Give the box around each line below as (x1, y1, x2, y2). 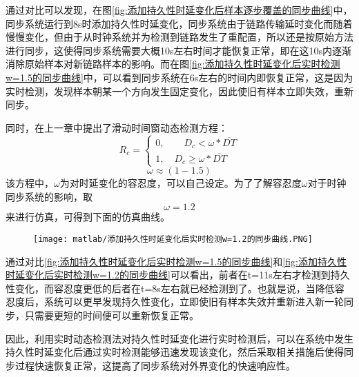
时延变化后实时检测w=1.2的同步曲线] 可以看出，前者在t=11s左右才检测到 (6, 267, 331, 282)
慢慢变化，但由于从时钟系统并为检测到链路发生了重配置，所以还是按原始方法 (6, 30, 353, 44)
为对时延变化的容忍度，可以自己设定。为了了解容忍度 (59, 176, 302, 190)
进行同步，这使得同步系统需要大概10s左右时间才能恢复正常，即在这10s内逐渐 (6, 43, 352, 57)
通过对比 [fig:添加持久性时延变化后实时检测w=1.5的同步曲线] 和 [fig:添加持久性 (6, 254, 347, 268)
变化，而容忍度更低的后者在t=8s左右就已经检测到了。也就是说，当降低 (14, 281, 335, 295)
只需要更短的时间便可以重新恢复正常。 (24, 308, 199, 323)
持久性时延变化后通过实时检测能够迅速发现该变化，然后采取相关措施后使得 (6, 345, 344, 359)
